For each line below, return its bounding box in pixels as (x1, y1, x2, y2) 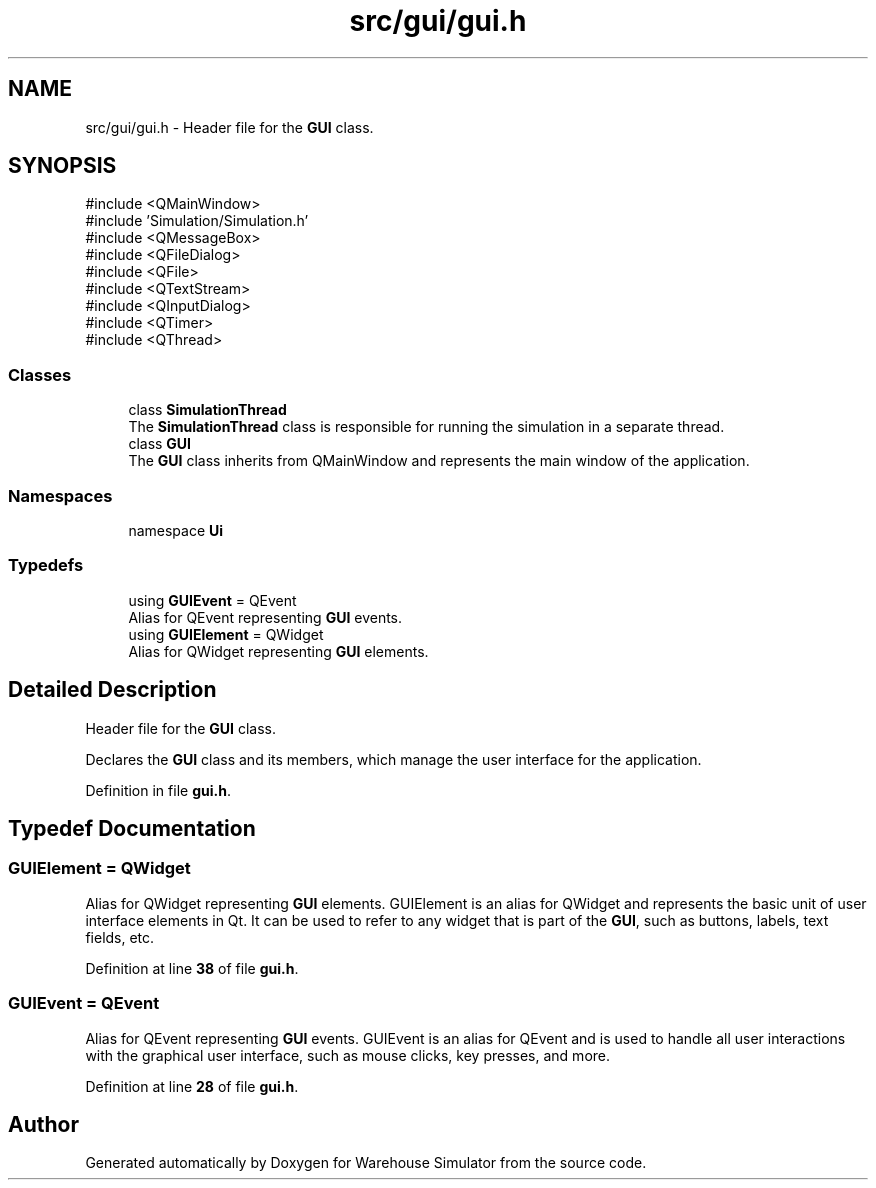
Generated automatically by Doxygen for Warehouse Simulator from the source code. (85, 1154, 647, 1172)
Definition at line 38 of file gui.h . (85, 959, 299, 977)
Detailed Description (8, 677, 217, 703)
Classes (8, 364, 72, 385)
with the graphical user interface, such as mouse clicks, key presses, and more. (85, 1046, 611, 1064)
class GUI (128, 435, 192, 453)
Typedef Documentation (8, 815, 256, 841)
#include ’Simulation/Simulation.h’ (85, 212, 309, 230)
